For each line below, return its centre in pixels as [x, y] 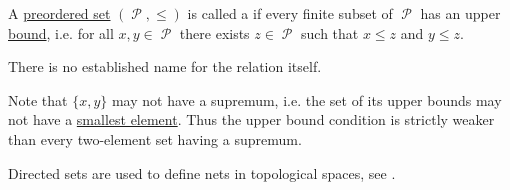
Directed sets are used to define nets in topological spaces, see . [202, 172]
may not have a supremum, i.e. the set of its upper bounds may [306, 99]
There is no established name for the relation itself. [165, 66]
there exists [214, 32]
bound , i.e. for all [61, 32]
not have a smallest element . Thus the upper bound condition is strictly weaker [251, 119]
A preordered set [59, 13]
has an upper [460, 13]
